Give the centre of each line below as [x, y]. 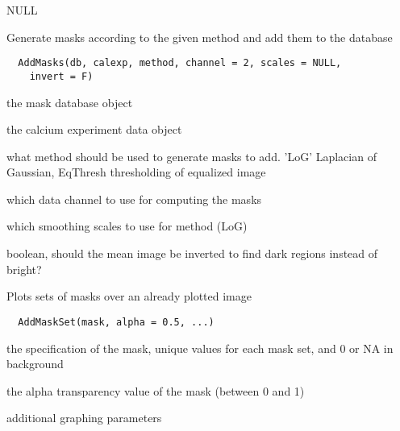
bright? [24, 269]
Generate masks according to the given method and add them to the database [200, 37]
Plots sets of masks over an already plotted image [129, 296]
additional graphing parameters [84, 418]
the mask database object [70, 102]
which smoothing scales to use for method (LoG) [127, 226]
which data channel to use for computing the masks [134, 199]
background [35, 364]
